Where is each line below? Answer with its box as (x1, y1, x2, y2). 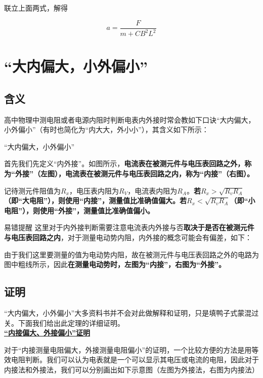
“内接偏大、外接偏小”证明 (4, 327, 90, 338)
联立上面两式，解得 (4, 3, 68, 13)
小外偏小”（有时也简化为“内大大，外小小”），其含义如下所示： (4, 124, 209, 135)
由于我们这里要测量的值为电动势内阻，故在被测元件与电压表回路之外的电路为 (4, 249, 259, 259)
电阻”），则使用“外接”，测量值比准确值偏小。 (4, 205, 154, 215)
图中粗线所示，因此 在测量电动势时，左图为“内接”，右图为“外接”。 (4, 259, 226, 270)
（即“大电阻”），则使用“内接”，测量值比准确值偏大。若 (4, 195, 187, 206)
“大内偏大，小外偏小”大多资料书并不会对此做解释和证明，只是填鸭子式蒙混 (4, 307, 252, 318)
